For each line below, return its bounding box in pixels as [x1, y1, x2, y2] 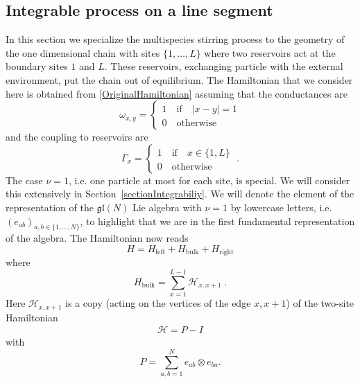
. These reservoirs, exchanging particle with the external [104, 59, 343, 73]
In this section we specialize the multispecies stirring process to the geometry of [6, 32, 345, 46]
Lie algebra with [132, 199, 202, 214]
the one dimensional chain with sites [6, 45, 160, 60]
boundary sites [6, 59, 68, 73]
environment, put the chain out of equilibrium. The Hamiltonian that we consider [6, 72, 353, 87]
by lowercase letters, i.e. [230, 199, 332, 214]
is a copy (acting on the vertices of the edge [65, 296, 251, 310]
